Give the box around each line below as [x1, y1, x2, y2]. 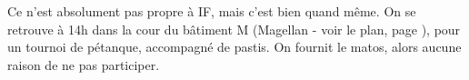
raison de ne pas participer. [7, 55, 160, 74]
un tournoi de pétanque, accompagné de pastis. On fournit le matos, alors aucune [7, 37, 462, 56]
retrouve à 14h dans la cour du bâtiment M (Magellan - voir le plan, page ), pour [7, 19, 461, 38]
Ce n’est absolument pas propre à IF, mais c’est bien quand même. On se [7, 2, 416, 20]
